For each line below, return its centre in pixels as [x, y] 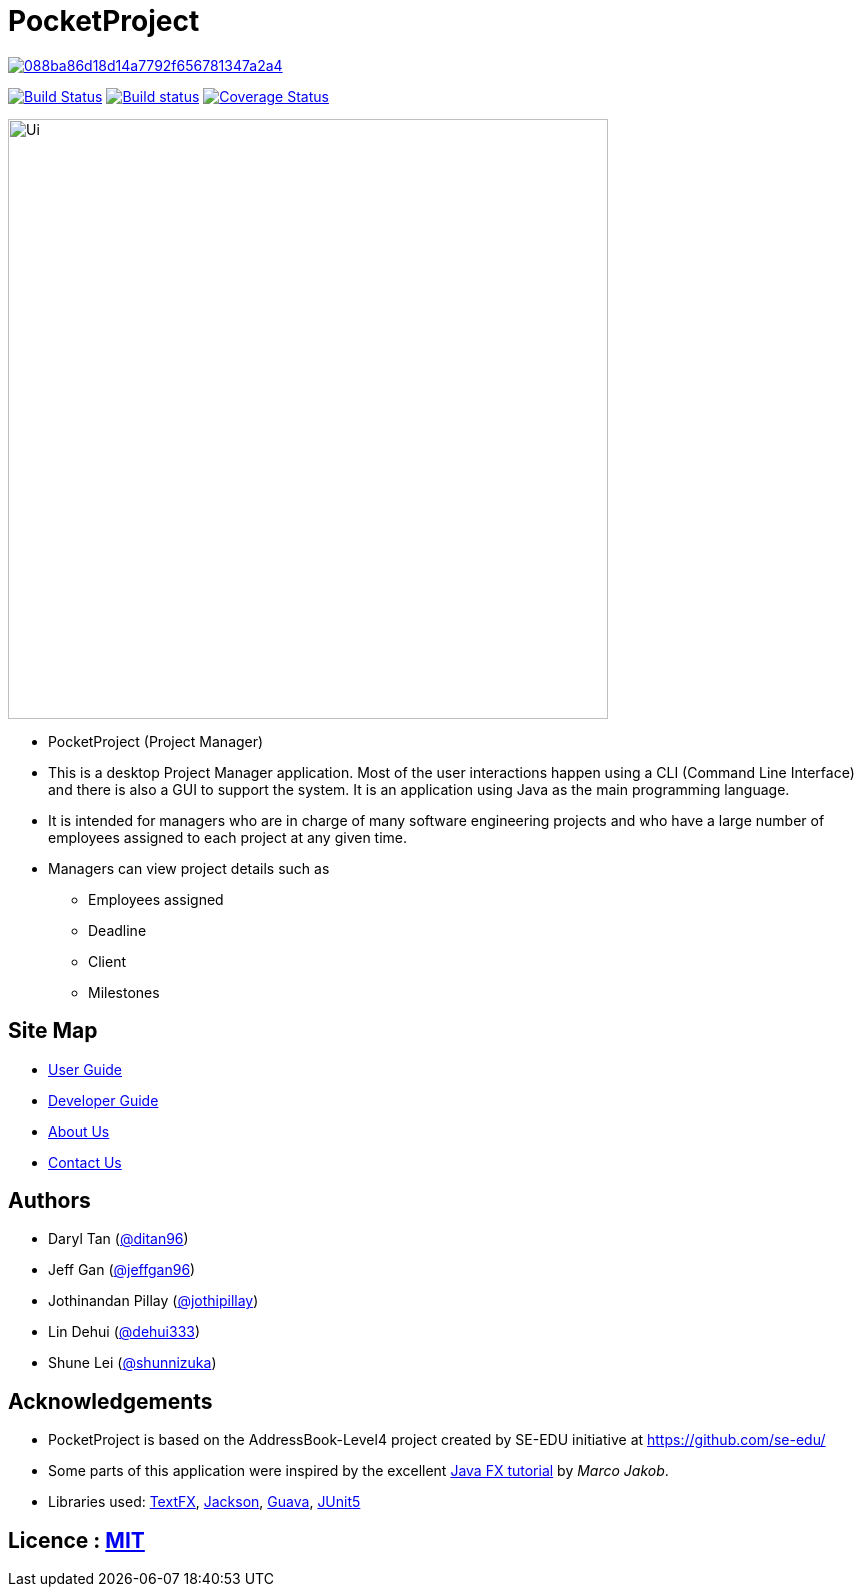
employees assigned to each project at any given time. [228, 837]
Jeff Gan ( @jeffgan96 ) [122, 1270]
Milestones [124, 992]
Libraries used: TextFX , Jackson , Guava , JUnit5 [204, 1502]
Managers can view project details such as [189, 868]
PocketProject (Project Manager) [156, 741]
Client [107, 961]
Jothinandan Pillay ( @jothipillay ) [153, 1301]
